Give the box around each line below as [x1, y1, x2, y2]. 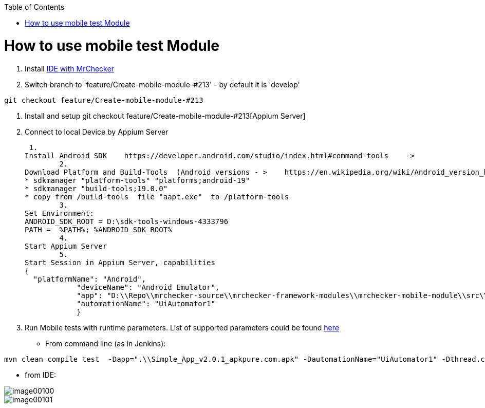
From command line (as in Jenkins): [45, 339, 166, 348]
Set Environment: [25, 209, 94, 217]
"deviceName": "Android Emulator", [77, 283, 220, 291]
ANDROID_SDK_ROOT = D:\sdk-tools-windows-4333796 [25, 217, 229, 226]
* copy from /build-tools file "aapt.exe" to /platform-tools [25, 192, 289, 201]
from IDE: [25, 370, 57, 379]
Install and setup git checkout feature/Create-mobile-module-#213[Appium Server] [25, 111, 306, 120]
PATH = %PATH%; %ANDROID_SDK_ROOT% [25, 225, 172, 234]
